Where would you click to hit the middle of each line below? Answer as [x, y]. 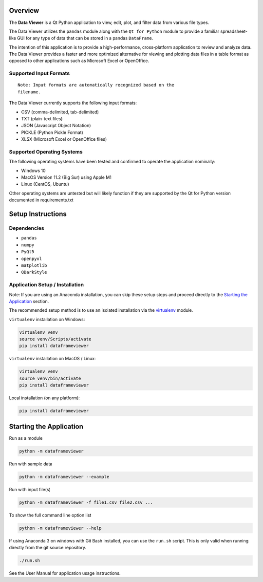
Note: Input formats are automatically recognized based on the [96, 85]
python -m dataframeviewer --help [60, 528]
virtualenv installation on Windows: [47, 319]
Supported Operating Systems [46, 151]
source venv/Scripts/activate [55, 339]
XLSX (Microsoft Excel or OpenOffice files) [64, 139]
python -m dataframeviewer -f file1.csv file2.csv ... [86, 502]
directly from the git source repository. [48, 547]
